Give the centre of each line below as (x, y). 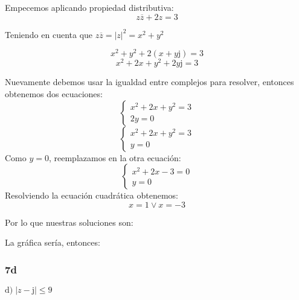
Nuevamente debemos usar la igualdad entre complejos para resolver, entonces (149, 82)
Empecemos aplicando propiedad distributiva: (89, 7)
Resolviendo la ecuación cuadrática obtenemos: (92, 195)
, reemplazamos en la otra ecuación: (115, 157)
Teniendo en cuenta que (49, 34)
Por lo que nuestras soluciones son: (69, 222)
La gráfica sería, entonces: (53, 242)
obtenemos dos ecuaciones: (54, 93)
